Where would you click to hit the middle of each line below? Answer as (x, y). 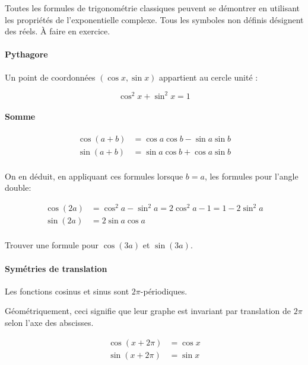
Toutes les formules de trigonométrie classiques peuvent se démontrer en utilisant (152, 8)
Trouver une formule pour (52, 245)
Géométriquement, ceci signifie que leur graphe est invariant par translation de (148, 311)
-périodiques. (164, 291)
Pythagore (26, 54)
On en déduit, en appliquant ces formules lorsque (94, 176)
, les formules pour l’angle (251, 176)
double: (18, 188)
